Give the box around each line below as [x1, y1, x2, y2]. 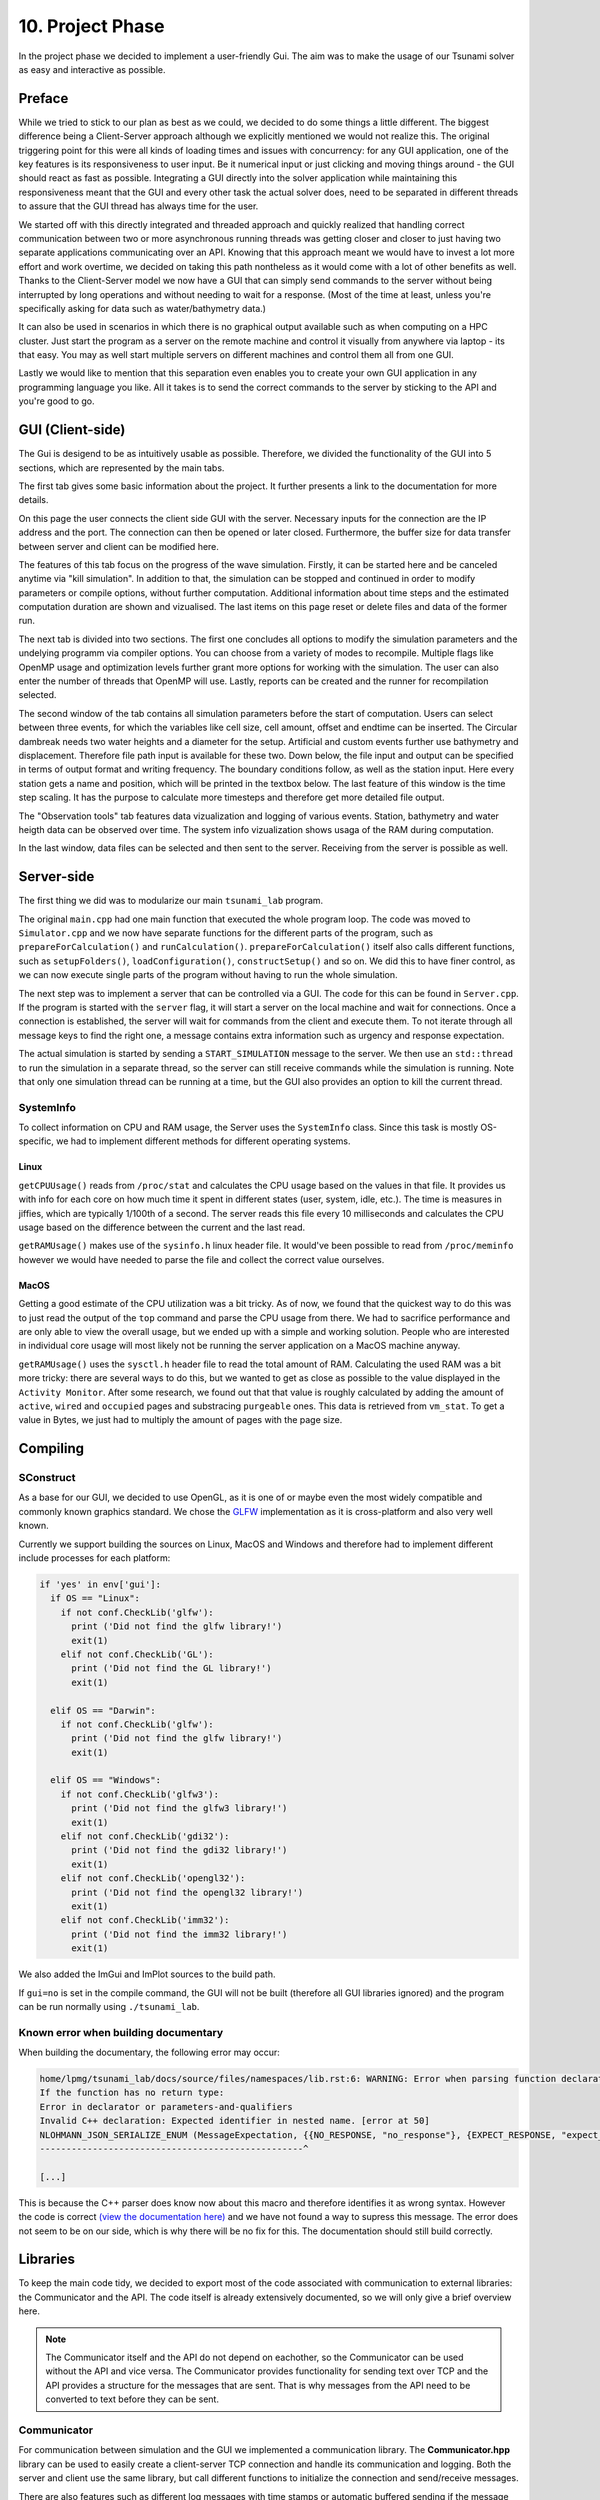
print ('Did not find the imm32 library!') [71, 1928, 288, 1940]
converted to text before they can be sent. [45, 2393, 220, 2405]
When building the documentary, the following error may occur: [18, 2046, 280, 2059]
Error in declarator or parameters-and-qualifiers [39, 2101, 294, 2112]
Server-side [18, 868, 95, 885]
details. [18, 494, 49, 506]
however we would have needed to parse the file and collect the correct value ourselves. [18, 1253, 385, 1265]
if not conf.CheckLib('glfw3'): [60, 1788, 220, 1800]
